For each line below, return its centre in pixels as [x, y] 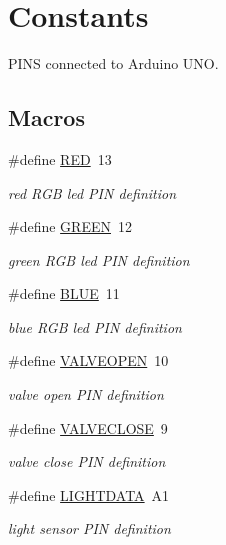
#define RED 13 [60, 158]
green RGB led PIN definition [99, 259]
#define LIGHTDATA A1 [89, 494]
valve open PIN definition [86, 394]
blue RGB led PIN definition [95, 326]
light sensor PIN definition [89, 528]
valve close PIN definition [87, 461]
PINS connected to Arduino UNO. [113, 63]
